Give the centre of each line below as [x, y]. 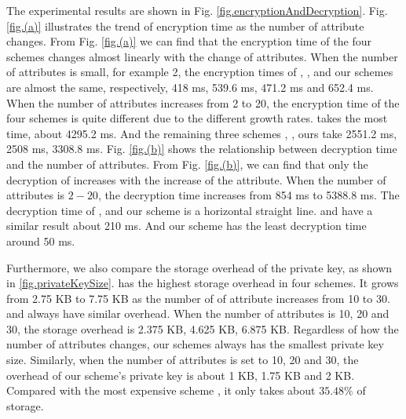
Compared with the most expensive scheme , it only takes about [161, 390]
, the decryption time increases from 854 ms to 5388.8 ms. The [249, 195]
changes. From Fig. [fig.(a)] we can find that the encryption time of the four [189, 41]
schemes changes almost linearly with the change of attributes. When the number [202, 56]
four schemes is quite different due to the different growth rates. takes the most [197, 118]
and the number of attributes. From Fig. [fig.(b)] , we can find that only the [187, 164]
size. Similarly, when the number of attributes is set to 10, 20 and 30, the [183, 360]
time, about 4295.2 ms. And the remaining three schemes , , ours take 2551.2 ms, [202, 133]
